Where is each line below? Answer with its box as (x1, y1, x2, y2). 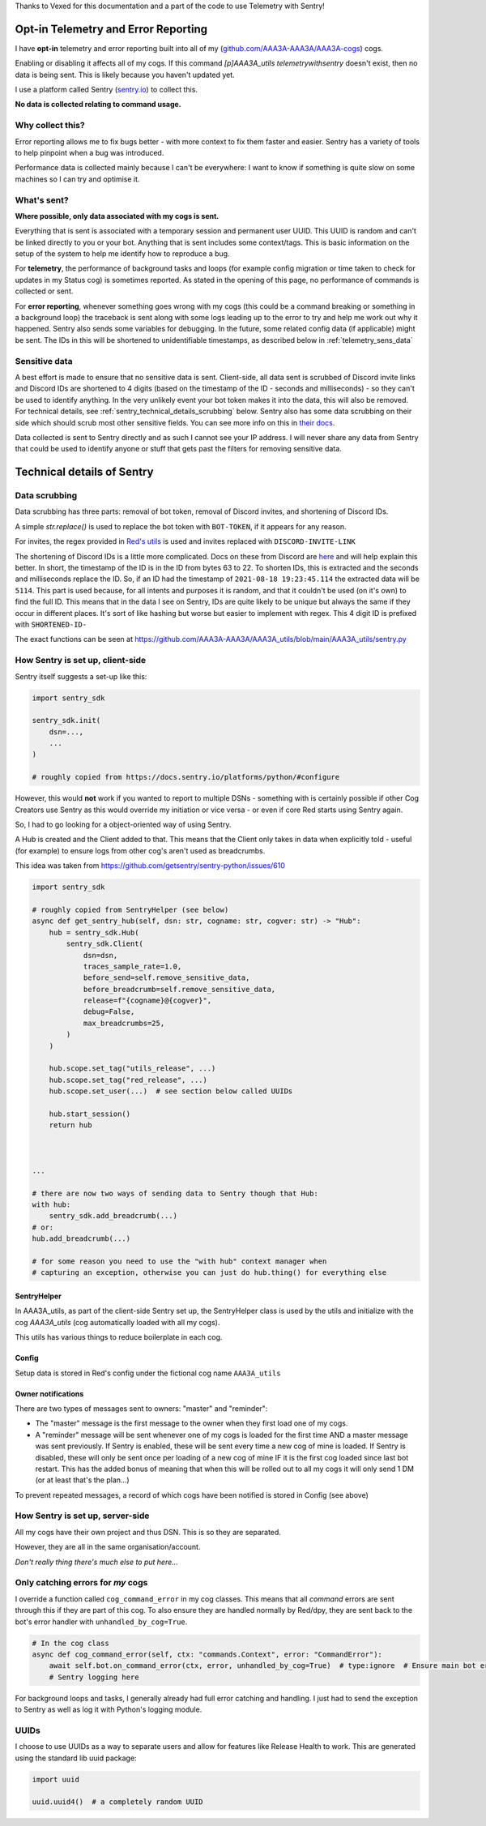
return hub (49, 1121, 92, 1130)
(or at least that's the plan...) (35, 1475, 130, 1485)
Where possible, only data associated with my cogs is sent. (15, 211, 220, 220)
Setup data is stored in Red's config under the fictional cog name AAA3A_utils (15, 1368, 281, 1378)
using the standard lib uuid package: (15, 1753, 137, 1763)
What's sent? (15, 195, 69, 206)
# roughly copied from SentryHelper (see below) (32, 904, 229, 914)
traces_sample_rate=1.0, (83, 961, 182, 971)
